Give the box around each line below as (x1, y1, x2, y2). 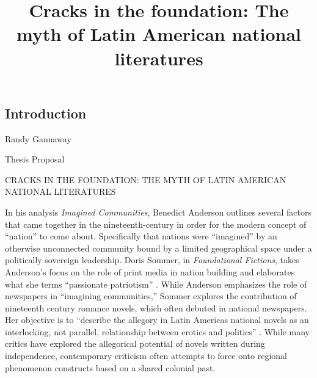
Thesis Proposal (5, 153, 65, 165)
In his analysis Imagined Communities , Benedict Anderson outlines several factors (5, 205, 312, 218)
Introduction (5, 103, 87, 122)
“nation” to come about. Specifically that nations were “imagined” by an (5, 230, 277, 242)
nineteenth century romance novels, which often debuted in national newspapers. (5, 301, 307, 314)
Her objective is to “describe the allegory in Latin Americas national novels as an (5, 313, 309, 326)
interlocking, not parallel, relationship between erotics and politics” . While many (5, 325, 310, 338)
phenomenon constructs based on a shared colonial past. (5, 361, 216, 374)
